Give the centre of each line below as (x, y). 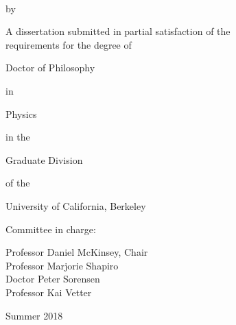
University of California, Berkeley (76, 205)
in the (18, 137)
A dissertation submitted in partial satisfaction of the (118, 31)
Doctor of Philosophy (50, 68)
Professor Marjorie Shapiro (62, 265)
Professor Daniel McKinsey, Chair (77, 252)
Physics (21, 113)
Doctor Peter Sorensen (53, 279)
